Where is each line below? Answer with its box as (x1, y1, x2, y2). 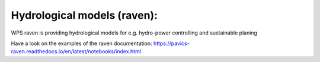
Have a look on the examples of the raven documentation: (11, 40, 152, 47)
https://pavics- (153, 40, 190, 47)
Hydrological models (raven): (11, 9, 158, 22)
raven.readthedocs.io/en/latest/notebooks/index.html (11, 48, 142, 55)
